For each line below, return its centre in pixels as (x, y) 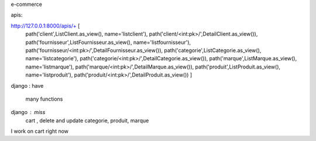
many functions (44, 99)
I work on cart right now (40, 131)
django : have (27, 85)
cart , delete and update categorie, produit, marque (87, 121)
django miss (28, 112)
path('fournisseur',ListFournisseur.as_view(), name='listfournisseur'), (108, 42)
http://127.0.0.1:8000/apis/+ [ (45, 26)
